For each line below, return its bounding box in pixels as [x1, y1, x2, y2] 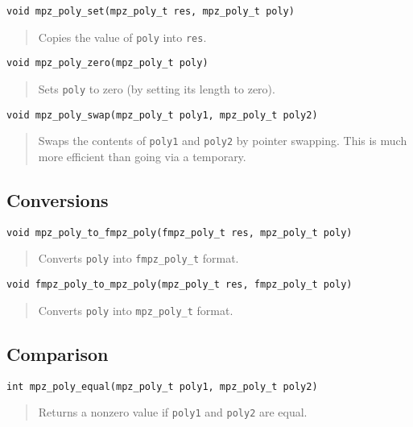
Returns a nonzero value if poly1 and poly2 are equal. [38, 404, 308, 421]
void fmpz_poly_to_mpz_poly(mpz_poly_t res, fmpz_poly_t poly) [6, 279, 353, 291]
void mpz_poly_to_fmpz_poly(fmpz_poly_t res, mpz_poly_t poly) [6, 226, 353, 238]
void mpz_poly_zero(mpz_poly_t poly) [6, 57, 209, 69]
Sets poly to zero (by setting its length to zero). [38, 80, 275, 97]
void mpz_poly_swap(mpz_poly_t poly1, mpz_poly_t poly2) [6, 109, 318, 121]
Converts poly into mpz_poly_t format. [38, 301, 233, 318]
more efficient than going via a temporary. [38, 147, 246, 164]
